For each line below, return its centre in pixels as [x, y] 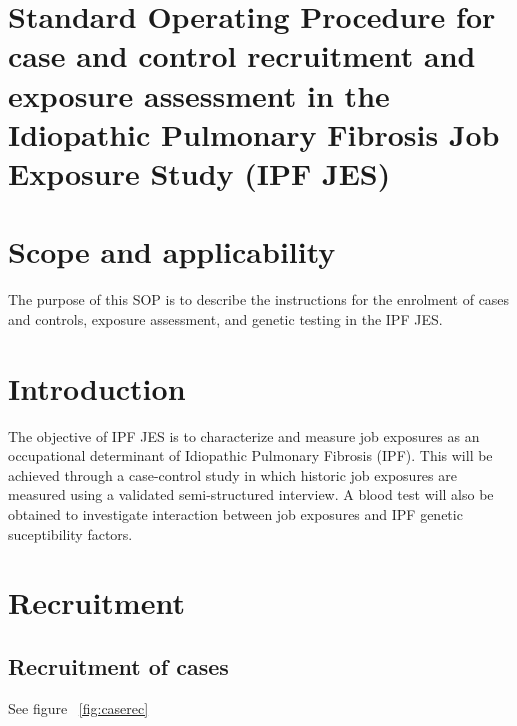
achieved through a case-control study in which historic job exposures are [232, 474]
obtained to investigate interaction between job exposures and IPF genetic [235, 513]
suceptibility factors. [70, 533]
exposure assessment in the [199, 94]
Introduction [97, 387]
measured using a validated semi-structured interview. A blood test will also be [251, 494]
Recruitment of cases [118, 665]
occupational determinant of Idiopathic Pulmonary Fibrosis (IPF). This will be [250, 455]
